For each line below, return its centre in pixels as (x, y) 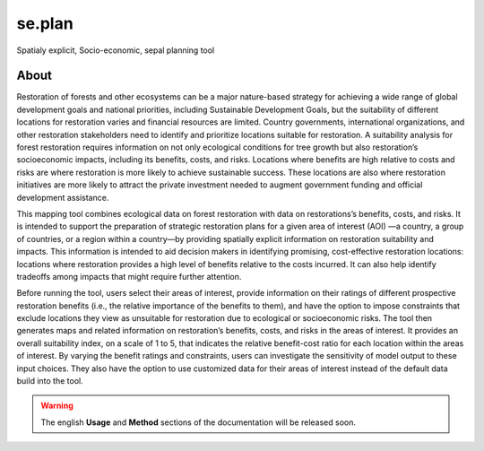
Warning (57, 406)
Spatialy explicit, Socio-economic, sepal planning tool (116, 50)
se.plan (45, 23)
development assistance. (63, 197)
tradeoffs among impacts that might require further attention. (129, 276)
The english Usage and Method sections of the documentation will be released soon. (198, 422)
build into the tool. (50, 381)
